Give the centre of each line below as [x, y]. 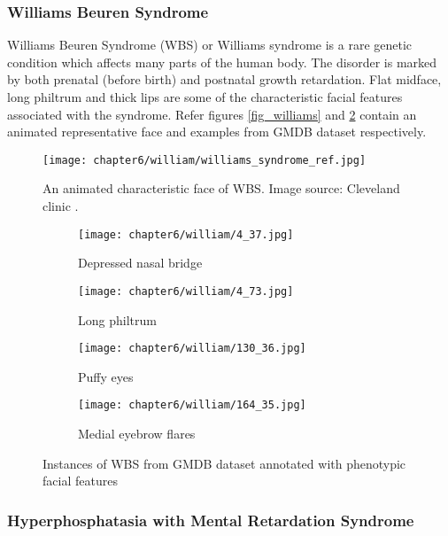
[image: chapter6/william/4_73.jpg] [186, 291]
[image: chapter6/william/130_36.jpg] [192, 349]
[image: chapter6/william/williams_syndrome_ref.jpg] [205, 160]
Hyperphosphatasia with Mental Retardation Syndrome [211, 520]
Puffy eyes [106, 376]
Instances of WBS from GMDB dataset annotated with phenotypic [224, 463]
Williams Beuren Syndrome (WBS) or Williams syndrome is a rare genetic [210, 45]
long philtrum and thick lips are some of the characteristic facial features [205, 97]
